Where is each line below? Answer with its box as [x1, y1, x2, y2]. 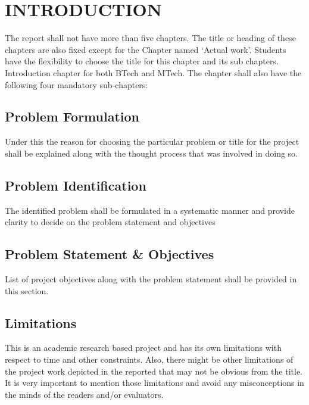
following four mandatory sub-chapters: [5, 78, 148, 91]
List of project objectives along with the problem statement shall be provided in [5, 273, 297, 285]
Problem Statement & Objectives [5, 245, 214, 263]
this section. [5, 284, 49, 297]
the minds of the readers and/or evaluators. [5, 388, 164, 400]
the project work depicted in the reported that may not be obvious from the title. [5, 364, 303, 377]
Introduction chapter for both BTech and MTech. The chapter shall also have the [5, 66, 302, 79]
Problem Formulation [5, 107, 139, 126]
